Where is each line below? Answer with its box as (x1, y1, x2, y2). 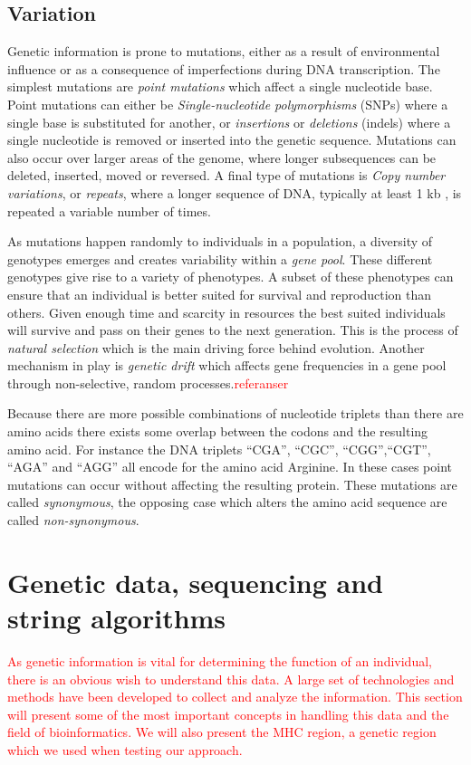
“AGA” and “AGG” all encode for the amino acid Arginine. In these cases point (7, 457, 452, 476)
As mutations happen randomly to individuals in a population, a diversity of (7, 232, 433, 251)
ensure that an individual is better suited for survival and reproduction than (7, 284, 432, 303)
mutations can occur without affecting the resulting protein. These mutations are (7, 474, 457, 493)
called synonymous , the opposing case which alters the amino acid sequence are (7, 492, 447, 512)
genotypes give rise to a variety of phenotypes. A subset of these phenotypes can (7, 267, 454, 286)
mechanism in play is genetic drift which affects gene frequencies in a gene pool (7, 356, 447, 375)
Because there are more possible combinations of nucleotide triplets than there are (7, 404, 464, 423)
